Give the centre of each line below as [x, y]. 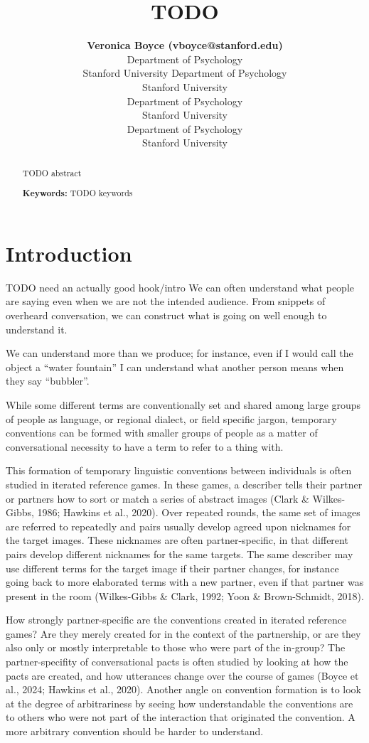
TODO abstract [52, 172]
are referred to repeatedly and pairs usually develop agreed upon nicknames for [178, 526]
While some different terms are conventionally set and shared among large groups [183, 404]
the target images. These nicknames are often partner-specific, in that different [177, 540]
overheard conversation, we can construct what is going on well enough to [166, 315]
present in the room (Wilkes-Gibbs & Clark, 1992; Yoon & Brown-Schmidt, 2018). [185, 595]
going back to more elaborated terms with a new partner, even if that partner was [185, 582]
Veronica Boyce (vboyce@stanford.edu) [185, 45]
